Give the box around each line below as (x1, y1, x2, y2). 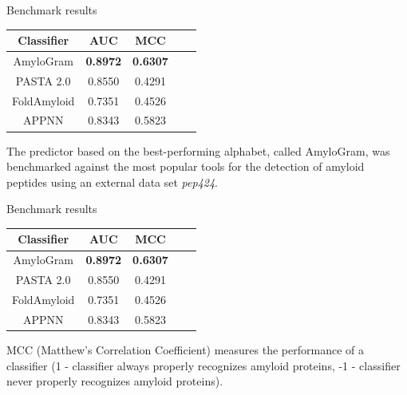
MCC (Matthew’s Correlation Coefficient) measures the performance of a (6, 341, 364, 357)
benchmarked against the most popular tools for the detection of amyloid (6, 158, 365, 175)
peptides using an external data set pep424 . (6, 173, 219, 190)
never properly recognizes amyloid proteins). (6, 373, 223, 389)
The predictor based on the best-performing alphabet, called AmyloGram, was (6, 142, 390, 159)
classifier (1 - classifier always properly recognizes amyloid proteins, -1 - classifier (6, 357, 401, 373)
